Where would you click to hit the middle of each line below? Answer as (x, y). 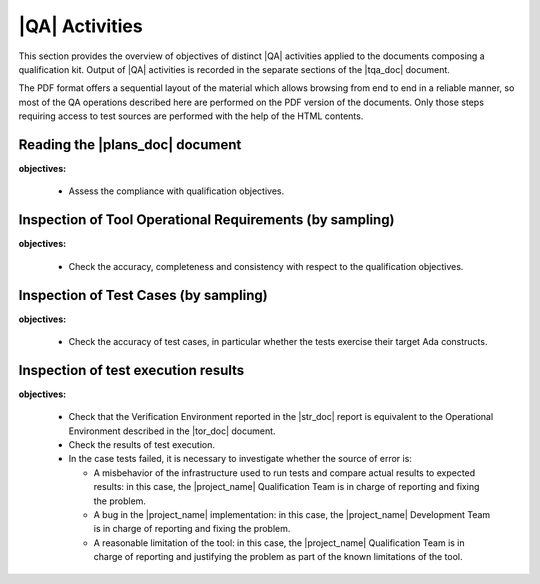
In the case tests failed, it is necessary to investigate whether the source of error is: (240, 459)
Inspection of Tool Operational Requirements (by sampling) (206, 220)
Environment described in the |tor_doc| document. (172, 431)
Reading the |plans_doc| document (130, 144)
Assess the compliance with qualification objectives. (176, 191)
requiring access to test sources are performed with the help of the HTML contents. (191, 116)
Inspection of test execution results (131, 370)
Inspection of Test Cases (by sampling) (143, 295)
